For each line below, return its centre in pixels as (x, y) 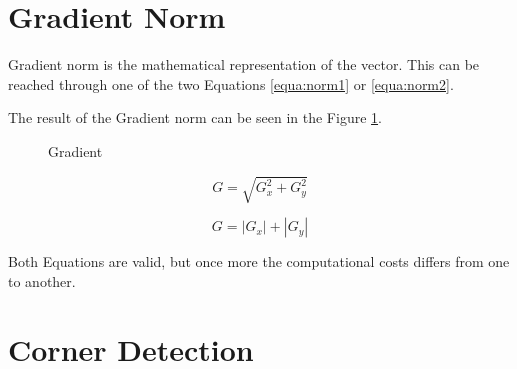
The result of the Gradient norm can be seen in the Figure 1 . (195, 117)
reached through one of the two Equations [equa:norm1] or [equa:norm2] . (231, 83)
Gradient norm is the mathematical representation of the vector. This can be (244, 64)
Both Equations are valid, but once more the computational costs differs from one (259, 261)
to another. (42, 280)
